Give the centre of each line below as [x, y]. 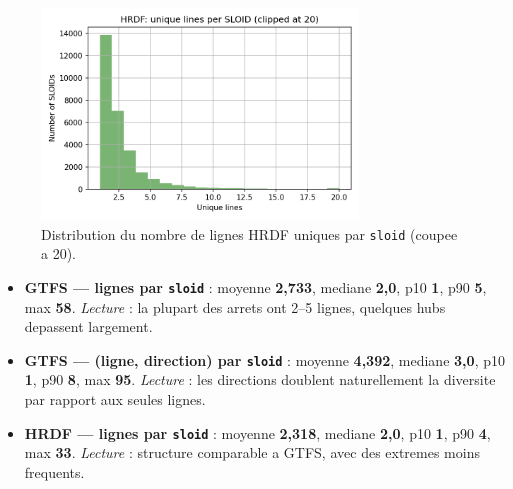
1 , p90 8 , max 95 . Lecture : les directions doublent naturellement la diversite [260, 379]
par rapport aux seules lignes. [115, 398]
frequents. [54, 471]
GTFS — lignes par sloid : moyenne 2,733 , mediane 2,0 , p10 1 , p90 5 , [255, 286]
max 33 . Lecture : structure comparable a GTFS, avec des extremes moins [252, 452]
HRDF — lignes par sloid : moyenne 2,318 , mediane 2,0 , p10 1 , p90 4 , [257, 432]
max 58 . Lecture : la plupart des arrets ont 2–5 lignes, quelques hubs [235, 306]
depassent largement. [88, 326]
